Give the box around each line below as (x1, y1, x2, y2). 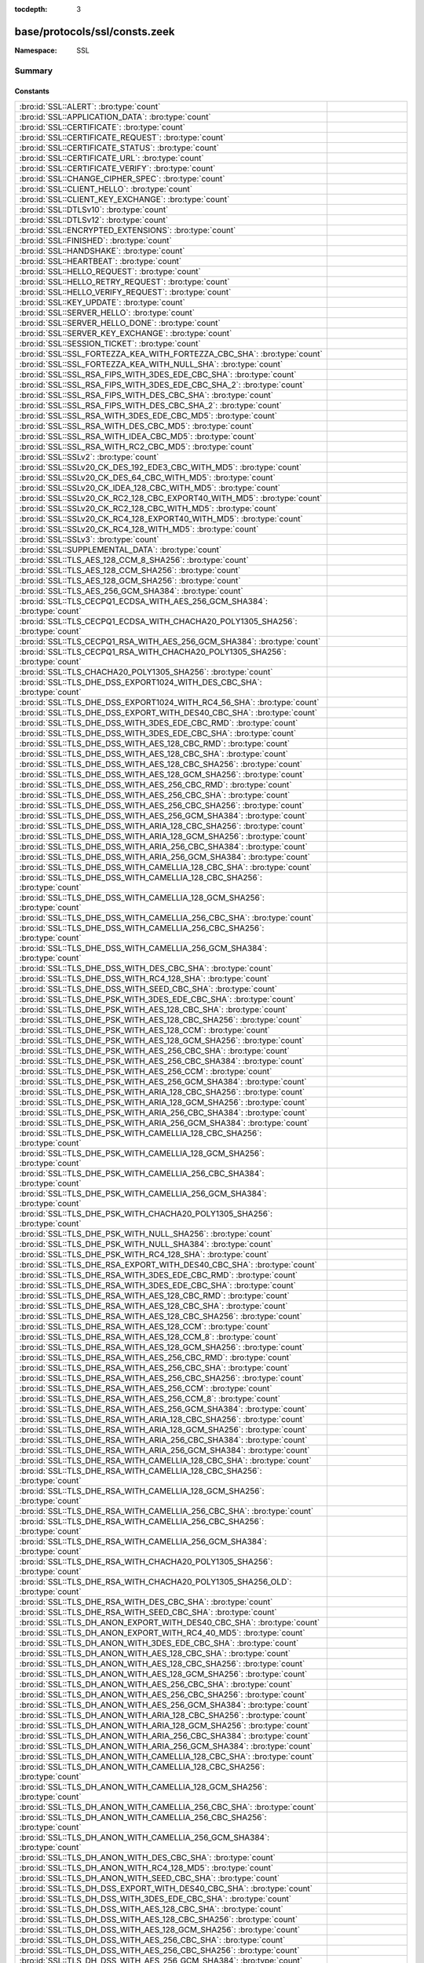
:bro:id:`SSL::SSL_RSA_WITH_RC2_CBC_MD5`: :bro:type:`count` (19, 440, 254, 451)
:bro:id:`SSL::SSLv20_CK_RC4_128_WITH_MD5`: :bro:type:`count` (19, 523, 259, 534)
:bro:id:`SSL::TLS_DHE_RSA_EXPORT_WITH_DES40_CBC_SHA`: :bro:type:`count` (19, 1259, 317, 1270)
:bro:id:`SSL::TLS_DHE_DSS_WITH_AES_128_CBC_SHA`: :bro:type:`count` (19, 748, 288, 759)
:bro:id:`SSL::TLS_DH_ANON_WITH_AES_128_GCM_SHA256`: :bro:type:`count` (19, 1669, 308, 1680)
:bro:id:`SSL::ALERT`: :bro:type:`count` (19, 101, 161, 111)
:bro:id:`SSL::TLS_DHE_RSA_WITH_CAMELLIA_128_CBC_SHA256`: (19, 1465, 262, 1476)
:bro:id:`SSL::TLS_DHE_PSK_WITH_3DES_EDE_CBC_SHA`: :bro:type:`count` (19, 993, 296, 1004)
